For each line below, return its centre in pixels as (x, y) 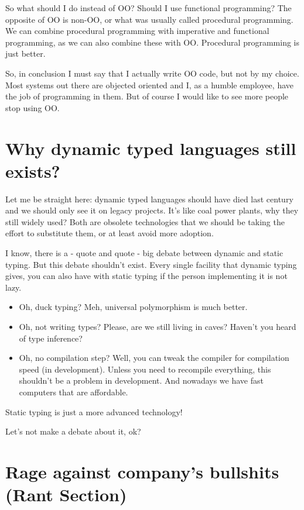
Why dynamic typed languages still (151, 148)
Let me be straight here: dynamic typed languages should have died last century (149, 199)
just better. (25, 54)
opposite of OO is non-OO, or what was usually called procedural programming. (149, 19)
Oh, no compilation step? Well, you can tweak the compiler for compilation (154, 358)
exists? (33, 170)
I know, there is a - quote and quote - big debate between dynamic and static (144, 253)
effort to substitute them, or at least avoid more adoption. (110, 233)
